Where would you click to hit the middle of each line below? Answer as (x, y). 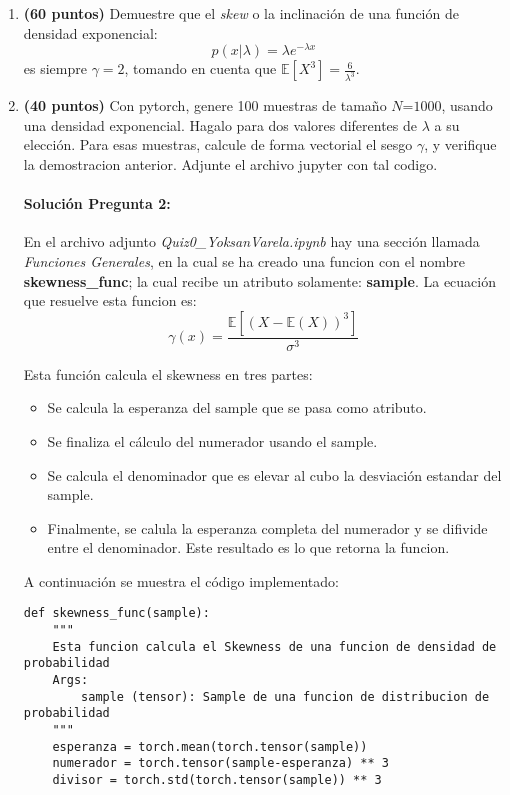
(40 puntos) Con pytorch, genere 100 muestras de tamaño (205, 105)
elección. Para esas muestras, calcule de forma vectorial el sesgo (218, 144)
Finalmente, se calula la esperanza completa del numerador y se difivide (267, 527)
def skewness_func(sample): (116, 613)
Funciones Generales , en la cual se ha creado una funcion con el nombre (244, 260)
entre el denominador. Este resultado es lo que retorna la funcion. (248, 547)
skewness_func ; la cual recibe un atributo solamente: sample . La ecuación (260, 280)
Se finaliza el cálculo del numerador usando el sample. (212, 440)
